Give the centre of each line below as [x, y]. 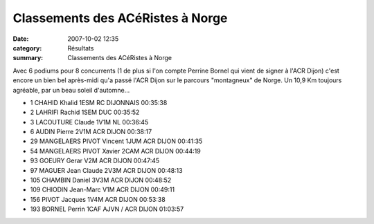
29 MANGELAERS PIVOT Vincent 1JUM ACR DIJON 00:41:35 [116, 141]
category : [27, 48]
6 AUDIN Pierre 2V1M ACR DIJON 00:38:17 [91, 132]
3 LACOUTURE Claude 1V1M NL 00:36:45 [89, 122]
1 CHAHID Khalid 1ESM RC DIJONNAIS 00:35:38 [99, 102]
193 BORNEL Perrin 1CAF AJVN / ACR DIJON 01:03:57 [107, 209]
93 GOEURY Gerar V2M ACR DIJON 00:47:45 [95, 161]
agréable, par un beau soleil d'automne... [71, 90]
